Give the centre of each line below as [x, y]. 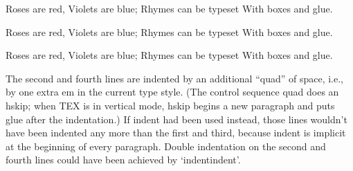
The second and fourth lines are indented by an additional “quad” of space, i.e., [175, 78]
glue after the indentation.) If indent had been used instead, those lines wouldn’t [176, 119]
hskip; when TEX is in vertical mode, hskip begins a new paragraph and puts [170, 105]
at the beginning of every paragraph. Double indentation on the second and [166, 146]
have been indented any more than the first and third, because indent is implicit [176, 133]
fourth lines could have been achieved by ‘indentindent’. [123, 160]
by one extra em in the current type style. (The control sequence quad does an [172, 92]
